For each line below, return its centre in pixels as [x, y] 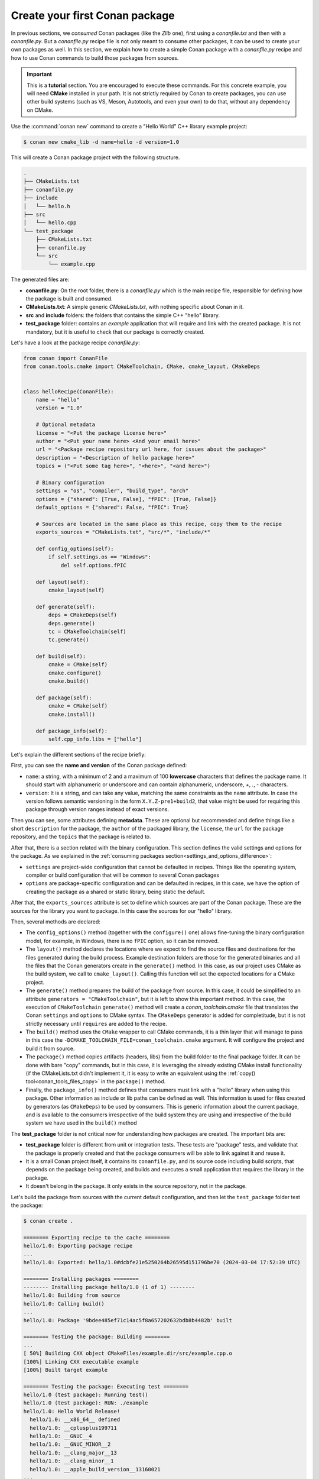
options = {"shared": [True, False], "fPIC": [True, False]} [126, 499]
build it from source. [50, 1048]
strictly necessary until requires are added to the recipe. [97, 1023]
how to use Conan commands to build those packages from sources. [95, 58]
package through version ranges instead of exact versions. [97, 809]
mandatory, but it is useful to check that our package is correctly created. [115, 332]
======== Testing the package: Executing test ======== [106, 1386]
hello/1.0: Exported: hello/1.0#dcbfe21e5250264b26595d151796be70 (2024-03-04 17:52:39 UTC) [162, 1262]
